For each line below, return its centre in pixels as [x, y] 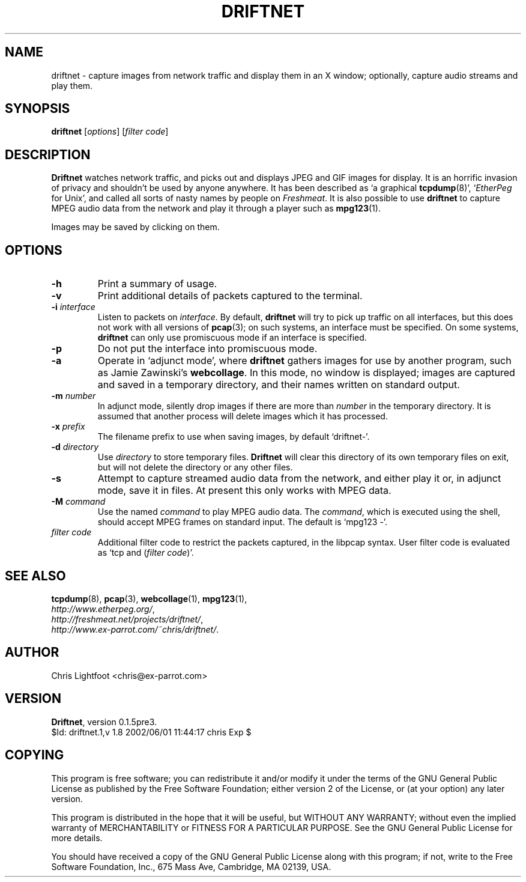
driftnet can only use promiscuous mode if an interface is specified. [232, 338]
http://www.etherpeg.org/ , [103, 609]
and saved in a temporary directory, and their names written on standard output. [279, 385]
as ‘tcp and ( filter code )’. [146, 553]
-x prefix [68, 427]
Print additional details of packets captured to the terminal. [230, 296]
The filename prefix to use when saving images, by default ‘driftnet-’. [234, 437]
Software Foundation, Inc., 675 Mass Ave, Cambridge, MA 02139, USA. [191, 866]
